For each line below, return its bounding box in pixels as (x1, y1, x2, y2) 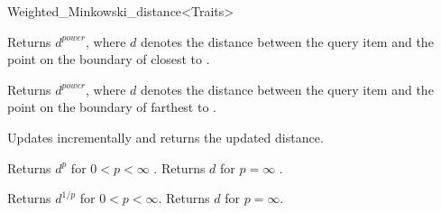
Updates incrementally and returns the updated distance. (7, 127, 324, 146)
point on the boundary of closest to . (7, 50, 210, 69)
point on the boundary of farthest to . (7, 97, 216, 116)
